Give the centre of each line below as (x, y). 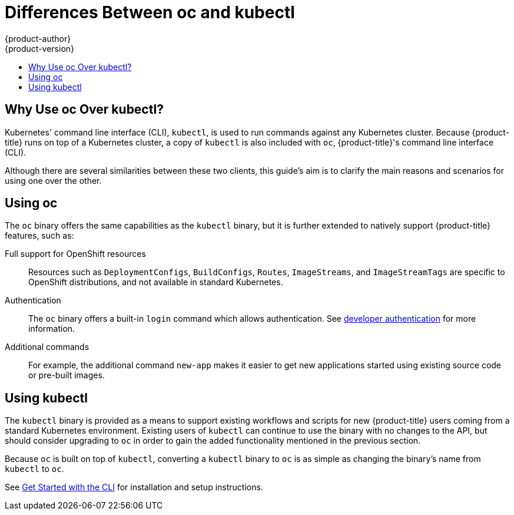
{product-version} (40, 48)
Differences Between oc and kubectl (150, 12)
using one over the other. (53, 180)
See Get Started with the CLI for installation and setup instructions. (134, 487)
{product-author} (38, 38)
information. (52, 329)
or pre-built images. (67, 375)
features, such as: (39, 236)
